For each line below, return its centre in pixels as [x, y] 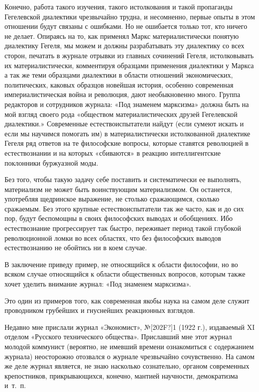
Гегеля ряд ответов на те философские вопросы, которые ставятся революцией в [127, 143]
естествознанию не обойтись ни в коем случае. [76, 247]
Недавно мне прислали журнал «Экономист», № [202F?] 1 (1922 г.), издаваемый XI [130, 327]
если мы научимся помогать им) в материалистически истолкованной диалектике [128, 133]
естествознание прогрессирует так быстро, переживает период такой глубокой [123, 228]
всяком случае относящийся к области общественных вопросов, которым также [125, 274]
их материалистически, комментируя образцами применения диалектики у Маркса [129, 65]
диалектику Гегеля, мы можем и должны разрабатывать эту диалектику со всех [125, 46]
